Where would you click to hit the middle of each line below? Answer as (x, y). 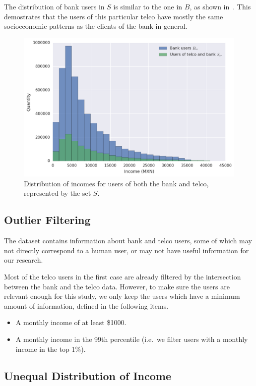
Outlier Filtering (47, 220)
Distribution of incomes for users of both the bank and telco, (116, 183)
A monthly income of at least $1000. (71, 322)
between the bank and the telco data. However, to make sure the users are (117, 286)
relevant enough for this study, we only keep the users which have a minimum (122, 296)
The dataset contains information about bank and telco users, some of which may (128, 241)
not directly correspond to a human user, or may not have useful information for (127, 250)
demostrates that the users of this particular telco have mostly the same (114, 16)
